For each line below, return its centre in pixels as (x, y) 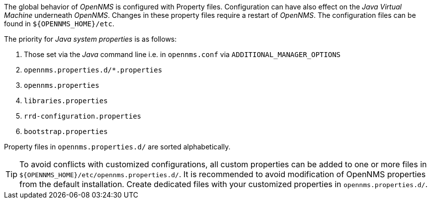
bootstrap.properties (66, 132)
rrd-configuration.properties (83, 116)
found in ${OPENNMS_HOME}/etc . (59, 24)
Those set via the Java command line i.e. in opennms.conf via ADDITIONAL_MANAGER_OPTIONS (182, 54)
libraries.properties (66, 101)
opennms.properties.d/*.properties (93, 70)
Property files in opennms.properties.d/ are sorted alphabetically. (117, 147)
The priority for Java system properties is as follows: (90, 39)
